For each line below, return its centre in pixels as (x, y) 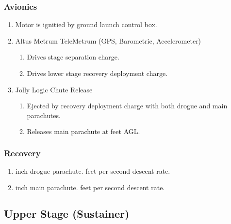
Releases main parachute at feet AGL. (83, 131)
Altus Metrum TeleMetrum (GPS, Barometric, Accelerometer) (108, 40)
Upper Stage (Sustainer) (67, 213)
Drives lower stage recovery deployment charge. (97, 73)
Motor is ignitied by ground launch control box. (86, 24)
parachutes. (44, 115)
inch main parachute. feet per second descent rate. (90, 187)
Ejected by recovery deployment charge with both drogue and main (127, 106)
